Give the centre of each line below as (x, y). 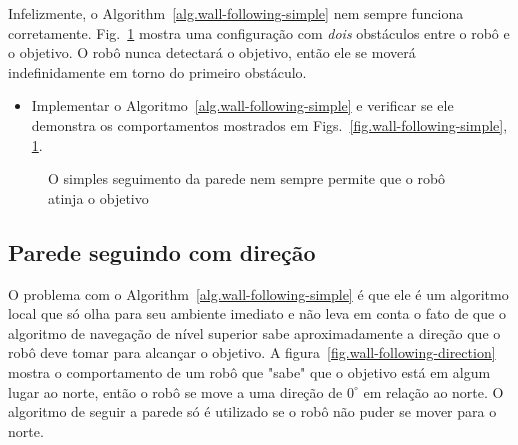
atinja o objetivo (98, 197)
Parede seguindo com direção (162, 251)
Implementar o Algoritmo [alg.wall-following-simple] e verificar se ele (242, 105)
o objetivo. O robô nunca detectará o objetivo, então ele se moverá (212, 52)
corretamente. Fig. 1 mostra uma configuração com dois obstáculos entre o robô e (259, 32)
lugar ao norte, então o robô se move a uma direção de (175, 391)
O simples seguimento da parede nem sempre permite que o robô (247, 178)
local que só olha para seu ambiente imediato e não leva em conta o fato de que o (257, 313)
